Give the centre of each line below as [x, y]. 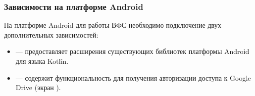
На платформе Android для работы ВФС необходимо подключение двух [113, 25]
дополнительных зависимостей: [51, 34]
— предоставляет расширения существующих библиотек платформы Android [132, 51]
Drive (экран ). [38, 87]
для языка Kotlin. [42, 61]
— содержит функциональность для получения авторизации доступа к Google [133, 77]
